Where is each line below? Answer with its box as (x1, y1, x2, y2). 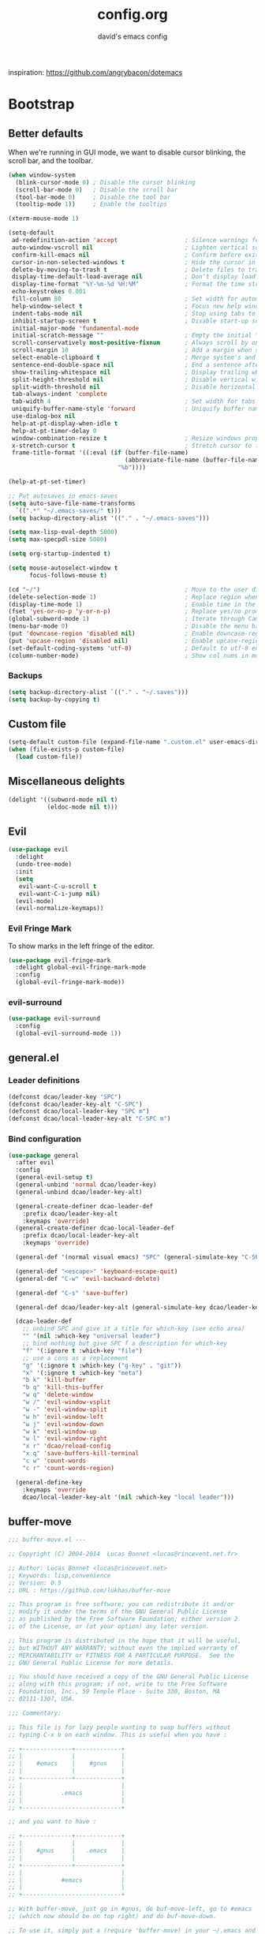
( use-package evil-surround (8, 1015, 101, 1023)
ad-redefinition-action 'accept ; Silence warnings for (11, 237, 263, 245)
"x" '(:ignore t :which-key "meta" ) (22, 1368, 144, 1377)
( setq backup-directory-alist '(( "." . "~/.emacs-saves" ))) (8, 514, 211, 522)
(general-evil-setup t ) (15, 1174, 93, 1182)
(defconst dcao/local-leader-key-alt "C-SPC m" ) (8, 1114, 171, 1123)
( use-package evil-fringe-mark (8, 956, 111, 964)
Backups (8, 670, 43, 681)
